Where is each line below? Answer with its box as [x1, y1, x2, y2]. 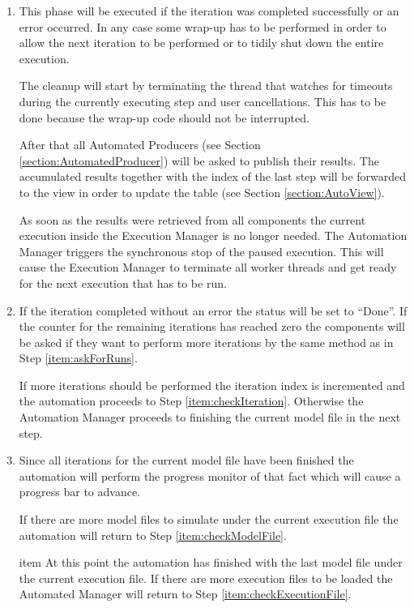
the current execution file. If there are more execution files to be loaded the [19, 569, 393, 586]
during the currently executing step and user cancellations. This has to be [19, 92, 386, 109]
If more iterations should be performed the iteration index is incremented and [19, 376, 405, 393]
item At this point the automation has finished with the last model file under [19, 554, 403, 571]
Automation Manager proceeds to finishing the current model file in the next [19, 409, 401, 426]
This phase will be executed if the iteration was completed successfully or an [19, 2, 399, 19]
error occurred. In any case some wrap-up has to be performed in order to [19, 18, 386, 35]
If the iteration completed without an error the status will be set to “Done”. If [19, 302, 408, 319]
